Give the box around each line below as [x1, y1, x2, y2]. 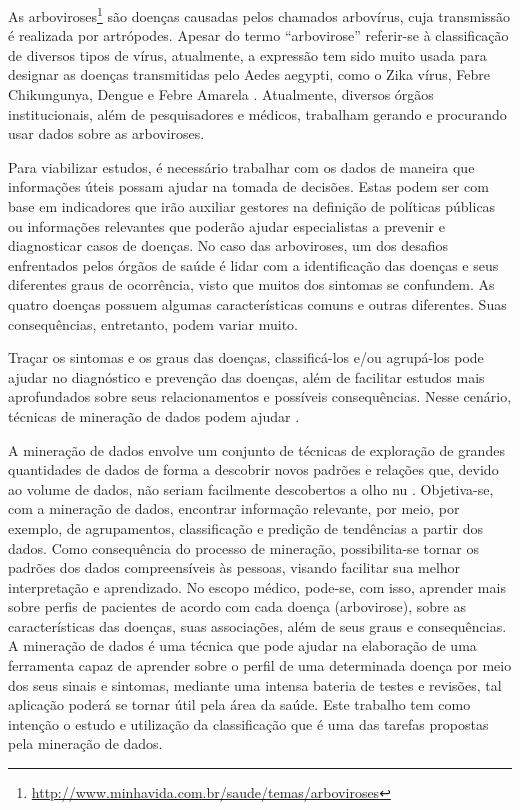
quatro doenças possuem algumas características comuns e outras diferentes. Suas [8, 293, 507, 314]
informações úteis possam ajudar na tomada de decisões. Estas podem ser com [8, 176, 489, 197]
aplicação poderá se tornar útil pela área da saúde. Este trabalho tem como [8, 694, 471, 715]
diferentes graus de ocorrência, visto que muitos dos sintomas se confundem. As [8, 274, 495, 295]
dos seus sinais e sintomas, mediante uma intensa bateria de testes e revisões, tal [8, 674, 502, 695]
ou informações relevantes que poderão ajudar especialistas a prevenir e [8, 215, 445, 236]
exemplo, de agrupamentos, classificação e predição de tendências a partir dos [8, 517, 483, 538]
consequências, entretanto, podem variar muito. [8, 313, 298, 334]
